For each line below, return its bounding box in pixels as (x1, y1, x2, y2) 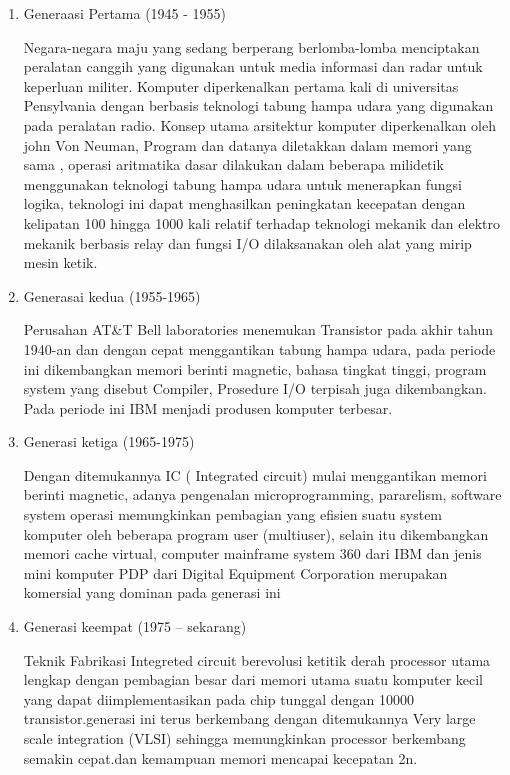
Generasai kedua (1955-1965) (23, 285, 201, 306)
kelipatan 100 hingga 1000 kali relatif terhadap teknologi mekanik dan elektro (23, 212, 500, 233)
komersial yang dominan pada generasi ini (23, 582, 281, 603)
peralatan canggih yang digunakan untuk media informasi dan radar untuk (23, 56, 483, 77)
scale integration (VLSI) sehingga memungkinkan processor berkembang (23, 728, 466, 748)
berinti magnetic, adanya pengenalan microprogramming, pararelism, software (23, 484, 502, 505)
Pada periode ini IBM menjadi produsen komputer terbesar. (23, 397, 393, 418)
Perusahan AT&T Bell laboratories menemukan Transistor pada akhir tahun (23, 319, 493, 340)
